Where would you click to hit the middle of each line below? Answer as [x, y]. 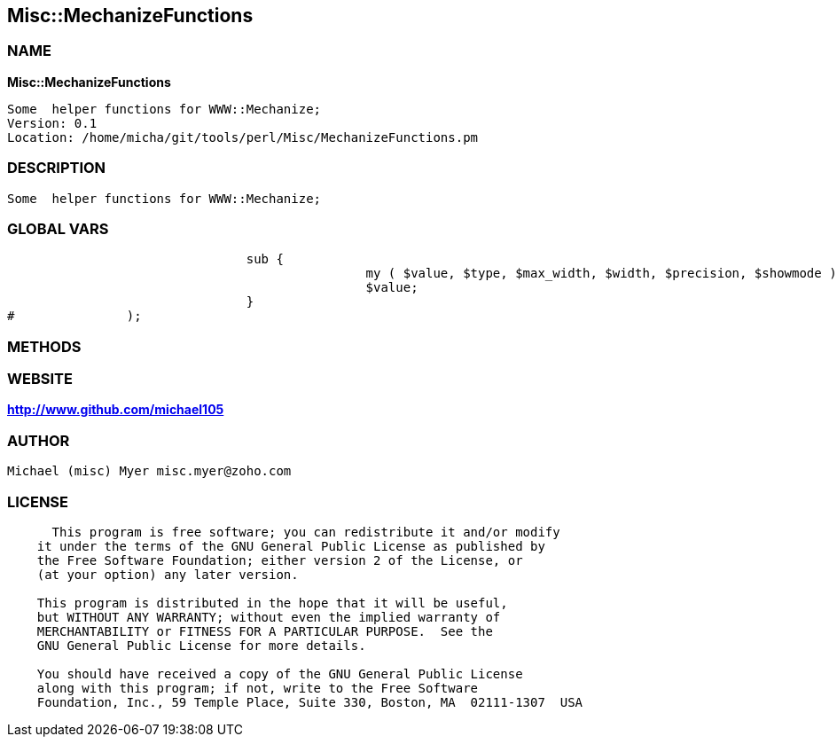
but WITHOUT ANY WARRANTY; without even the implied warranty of [269, 617]
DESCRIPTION [57, 168]
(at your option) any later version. [168, 574]
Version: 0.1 [52, 123]
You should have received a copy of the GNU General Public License [280, 674]
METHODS [44, 346]
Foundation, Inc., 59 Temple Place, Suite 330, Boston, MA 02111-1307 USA [310, 702]
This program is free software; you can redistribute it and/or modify [306, 532]
